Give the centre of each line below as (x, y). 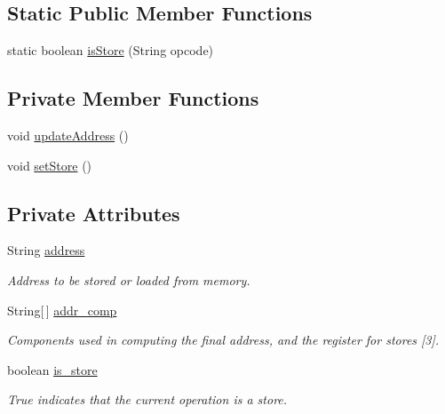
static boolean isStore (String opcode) (111, 50)
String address (46, 250)
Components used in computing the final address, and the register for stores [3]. (223, 340)
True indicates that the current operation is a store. (147, 399)
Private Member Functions (133, 98)
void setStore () (50, 165)
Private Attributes (94, 213)
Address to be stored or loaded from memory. (129, 279)
